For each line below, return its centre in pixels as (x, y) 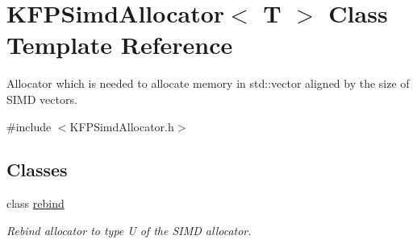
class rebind (35, 203)
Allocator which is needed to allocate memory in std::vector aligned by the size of (208, 83)
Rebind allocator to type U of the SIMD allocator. (129, 230)
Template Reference (120, 45)
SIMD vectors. (42, 99)
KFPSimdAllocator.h (122, 126)
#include (29, 126)
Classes (37, 170)
